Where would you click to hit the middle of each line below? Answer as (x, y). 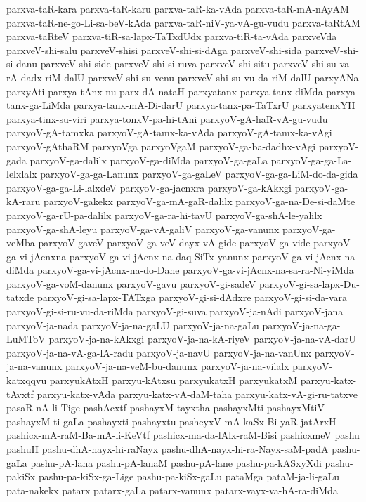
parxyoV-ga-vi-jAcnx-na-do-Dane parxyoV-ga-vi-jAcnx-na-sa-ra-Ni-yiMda (195, 270)
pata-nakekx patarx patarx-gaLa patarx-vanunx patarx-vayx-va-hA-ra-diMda (172, 490)
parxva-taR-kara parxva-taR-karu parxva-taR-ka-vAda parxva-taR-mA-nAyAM (178, 8)
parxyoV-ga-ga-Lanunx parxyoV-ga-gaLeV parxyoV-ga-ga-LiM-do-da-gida (199, 174)
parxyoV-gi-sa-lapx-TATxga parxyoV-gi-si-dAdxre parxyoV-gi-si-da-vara (192, 297)
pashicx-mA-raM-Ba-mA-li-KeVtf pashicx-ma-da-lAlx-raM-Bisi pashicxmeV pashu (183, 435)
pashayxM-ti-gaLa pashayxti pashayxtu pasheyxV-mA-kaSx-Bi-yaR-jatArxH (171, 421)
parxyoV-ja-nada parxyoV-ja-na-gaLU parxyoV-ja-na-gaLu (133, 325)
